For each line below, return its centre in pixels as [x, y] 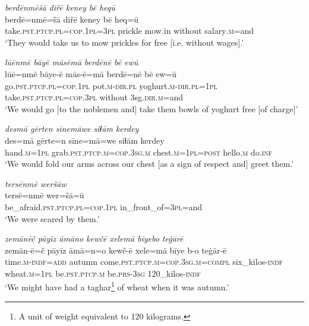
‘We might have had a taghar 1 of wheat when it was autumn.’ [117, 286]
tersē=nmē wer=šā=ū [45, 195]
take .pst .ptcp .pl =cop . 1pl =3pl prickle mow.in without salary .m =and [130, 31]
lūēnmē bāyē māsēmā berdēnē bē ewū [72, 62]
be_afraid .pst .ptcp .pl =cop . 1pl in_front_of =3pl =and [104, 206]
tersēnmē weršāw [36, 183]
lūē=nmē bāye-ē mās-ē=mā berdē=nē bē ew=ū [91, 73]
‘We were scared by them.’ [52, 218]
